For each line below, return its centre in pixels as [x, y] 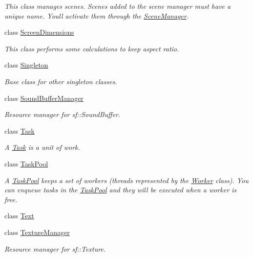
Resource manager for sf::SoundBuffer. [63, 114]
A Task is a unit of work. [42, 147]
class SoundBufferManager [44, 98]
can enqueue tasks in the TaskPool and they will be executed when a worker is [121, 190]
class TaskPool [26, 163]
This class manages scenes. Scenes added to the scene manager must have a [118, 6]
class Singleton [26, 65]
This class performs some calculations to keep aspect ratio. [92, 48]
